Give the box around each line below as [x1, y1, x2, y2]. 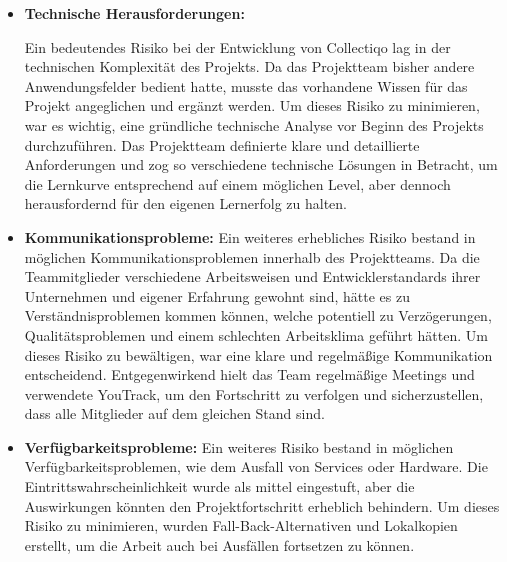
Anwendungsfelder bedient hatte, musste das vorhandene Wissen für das [24, 75, 468, 96]
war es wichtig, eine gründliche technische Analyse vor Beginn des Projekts [24, 114, 484, 135]
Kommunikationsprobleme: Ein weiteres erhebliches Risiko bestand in [24, 226, 476, 247]
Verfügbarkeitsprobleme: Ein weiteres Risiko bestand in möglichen [24, 436, 454, 457]
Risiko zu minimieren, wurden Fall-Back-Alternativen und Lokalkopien [24, 515, 458, 536]
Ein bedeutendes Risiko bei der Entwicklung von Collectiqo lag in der [24, 36, 451, 57]
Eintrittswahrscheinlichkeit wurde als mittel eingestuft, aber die [24, 476, 415, 497]
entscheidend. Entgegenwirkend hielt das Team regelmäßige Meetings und [24, 364, 475, 385]
